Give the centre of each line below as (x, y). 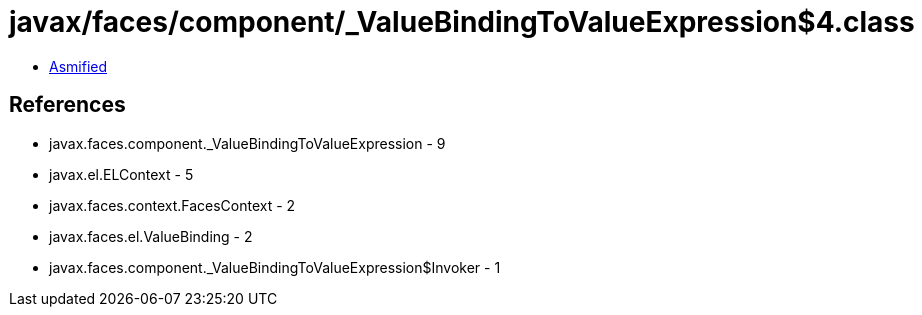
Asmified (78, 66)
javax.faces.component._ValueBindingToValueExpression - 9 (247, 143)
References (67, 105)
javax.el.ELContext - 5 (121, 174)
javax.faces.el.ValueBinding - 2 (151, 236)
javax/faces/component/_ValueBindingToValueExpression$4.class (462, 22)
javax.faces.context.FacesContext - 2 (172, 205)
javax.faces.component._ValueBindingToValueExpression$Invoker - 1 (275, 267)
